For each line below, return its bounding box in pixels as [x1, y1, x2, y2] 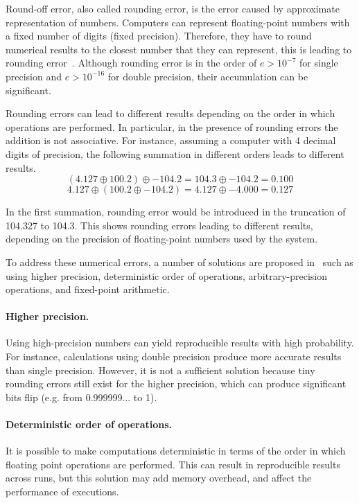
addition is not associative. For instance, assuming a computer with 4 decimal [6, 133, 336, 148]
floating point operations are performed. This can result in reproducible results [6, 457, 340, 471]
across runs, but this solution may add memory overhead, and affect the [6, 470, 312, 485]
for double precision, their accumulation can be [107, 69, 308, 83]
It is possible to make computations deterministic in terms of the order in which [6, 443, 346, 458]
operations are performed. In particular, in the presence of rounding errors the [6, 119, 338, 134]
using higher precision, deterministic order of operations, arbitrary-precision [6, 268, 328, 283]
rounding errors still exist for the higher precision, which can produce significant [6, 376, 347, 391]
